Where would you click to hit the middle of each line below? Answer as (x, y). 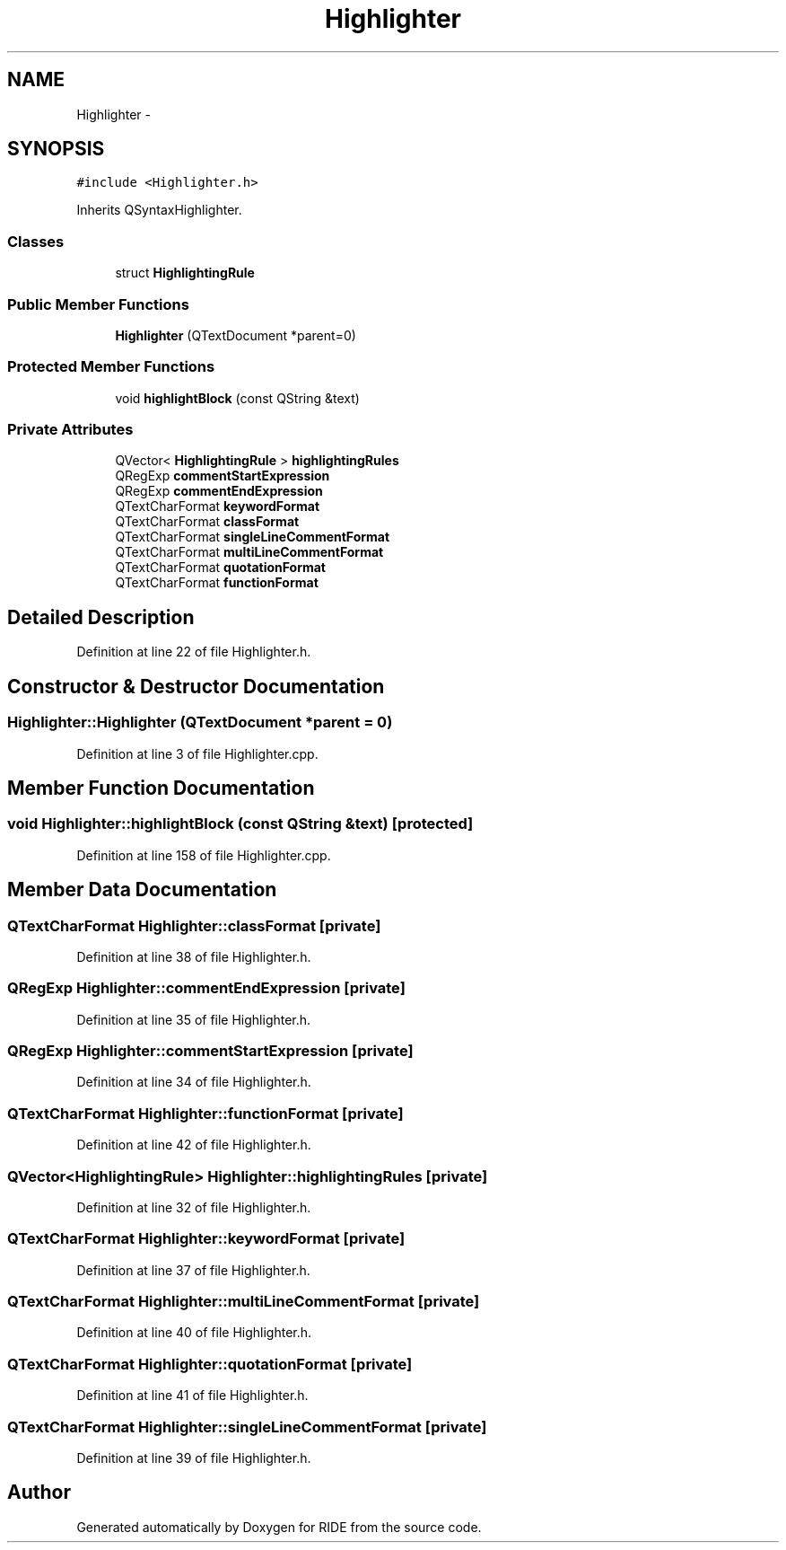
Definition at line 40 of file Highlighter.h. (194, 1333)
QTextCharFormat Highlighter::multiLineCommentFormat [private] (244, 1302)
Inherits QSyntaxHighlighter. (159, 210)
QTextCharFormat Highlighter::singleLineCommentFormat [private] (247, 1427)
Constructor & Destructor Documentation (196, 686)
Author (39, 1493)
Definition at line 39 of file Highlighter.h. (194, 1458)
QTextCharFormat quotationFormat (220, 568)
